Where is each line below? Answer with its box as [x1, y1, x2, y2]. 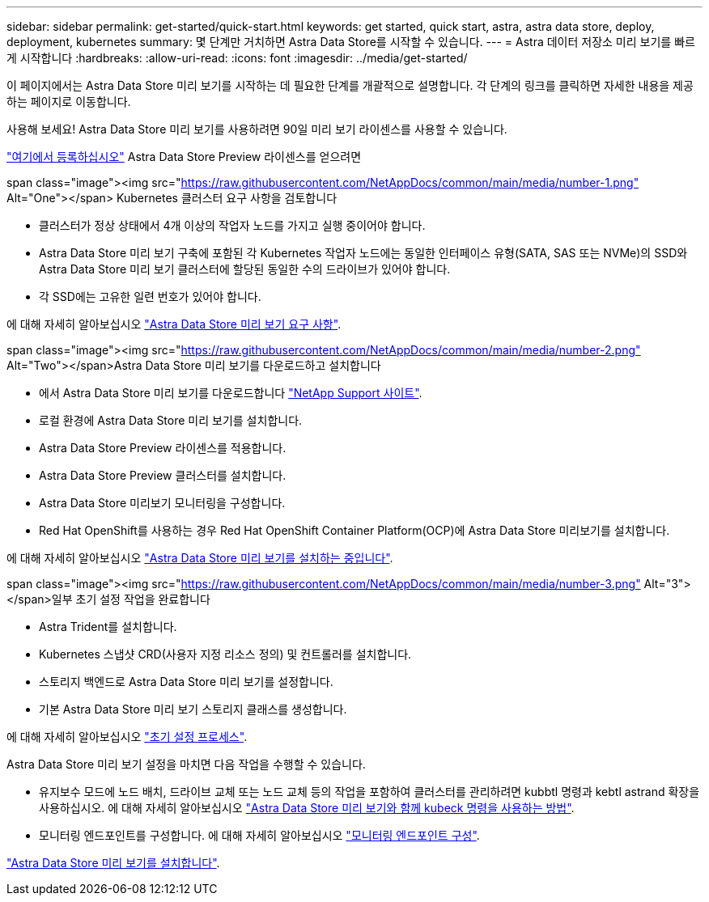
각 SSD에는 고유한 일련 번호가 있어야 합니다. [39, 290, 261, 303]
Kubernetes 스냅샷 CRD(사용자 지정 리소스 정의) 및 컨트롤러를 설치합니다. [39, 647, 412, 661]
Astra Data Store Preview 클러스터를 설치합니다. [39, 468, 287, 482]
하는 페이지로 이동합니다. [6, 95, 131, 108]
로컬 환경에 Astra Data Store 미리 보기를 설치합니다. [39, 413, 303, 427]
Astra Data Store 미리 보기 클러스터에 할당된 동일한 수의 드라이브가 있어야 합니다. [39, 262, 451, 276]
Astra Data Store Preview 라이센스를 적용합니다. [39, 441, 287, 455]
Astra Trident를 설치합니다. [39, 620, 177, 633]
